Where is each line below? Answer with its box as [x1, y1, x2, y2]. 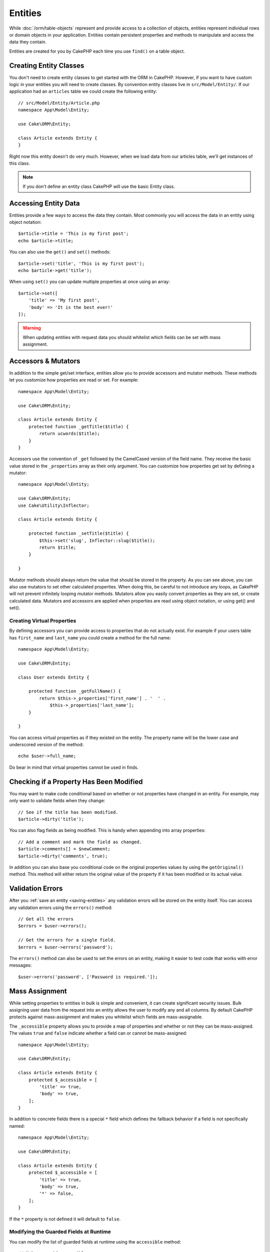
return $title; [39, 544, 76, 550]
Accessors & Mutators [9, 357, 80, 365]
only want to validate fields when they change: [9, 798, 105, 804]
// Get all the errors [18, 916, 74, 921]
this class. [9, 160, 30, 166]
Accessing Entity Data [9, 199, 80, 207]
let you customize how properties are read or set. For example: [9, 377, 139, 383]
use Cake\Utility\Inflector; [18, 502, 89, 508]
